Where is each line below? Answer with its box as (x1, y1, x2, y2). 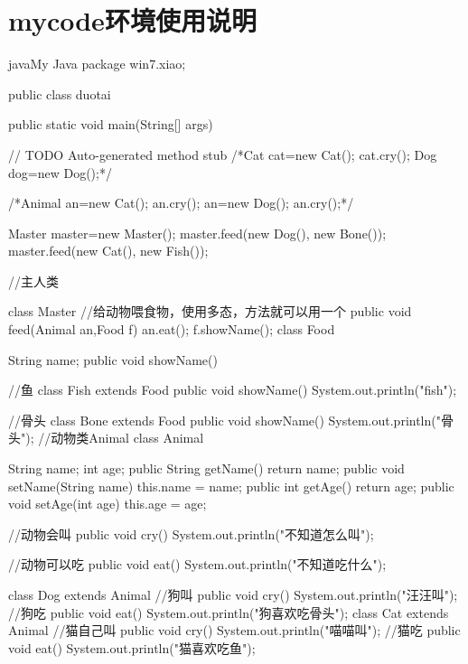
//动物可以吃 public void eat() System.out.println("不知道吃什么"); (8, 555, 387, 574)
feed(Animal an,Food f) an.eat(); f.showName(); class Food (8, 320, 335, 339)
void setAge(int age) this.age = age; (8, 494, 207, 513)
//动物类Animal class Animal (38, 428, 204, 447)
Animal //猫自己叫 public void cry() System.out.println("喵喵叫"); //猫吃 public (8, 621, 461, 640)
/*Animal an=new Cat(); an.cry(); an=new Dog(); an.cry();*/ (8, 193, 354, 212)
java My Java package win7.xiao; (8, 54, 186, 73)
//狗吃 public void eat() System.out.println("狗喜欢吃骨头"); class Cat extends (8, 603, 449, 622)
